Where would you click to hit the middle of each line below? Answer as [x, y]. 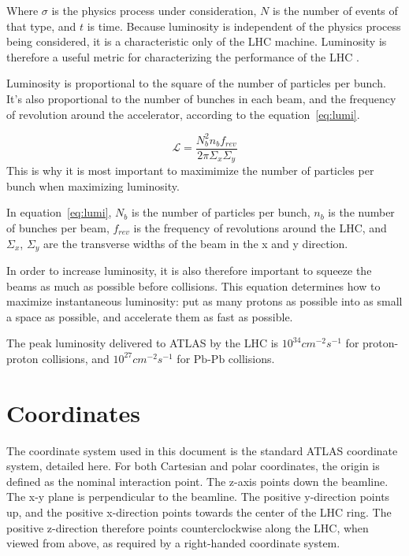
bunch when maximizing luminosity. [93, 185]
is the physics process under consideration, [154, 10]
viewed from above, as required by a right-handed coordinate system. [173, 543]
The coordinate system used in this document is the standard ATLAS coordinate [202, 450]
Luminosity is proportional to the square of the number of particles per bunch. [196, 83]
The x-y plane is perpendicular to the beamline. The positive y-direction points [198, 497]
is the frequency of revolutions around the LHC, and [260, 227]
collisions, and [76, 358]
